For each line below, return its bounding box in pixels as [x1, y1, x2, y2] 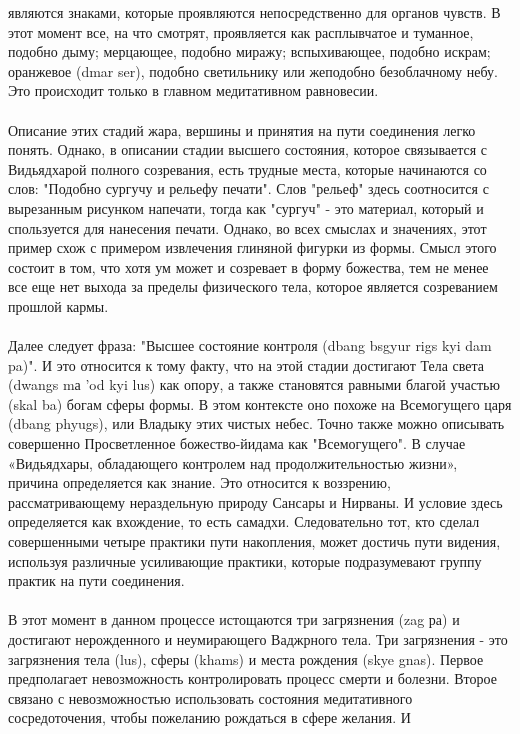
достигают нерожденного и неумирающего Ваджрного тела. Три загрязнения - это [8, 629, 508, 649]
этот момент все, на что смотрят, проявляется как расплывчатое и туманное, [8, 21, 474, 42]
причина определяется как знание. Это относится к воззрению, [8, 472, 391, 493]
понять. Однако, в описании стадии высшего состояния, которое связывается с [8, 139, 488, 160]
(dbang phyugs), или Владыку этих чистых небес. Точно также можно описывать [8, 413, 505, 434]
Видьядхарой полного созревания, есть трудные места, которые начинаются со [8, 158, 487, 179]
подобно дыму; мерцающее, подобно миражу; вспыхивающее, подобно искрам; [8, 41, 491, 62]
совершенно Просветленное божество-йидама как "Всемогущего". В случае [8, 433, 466, 454]
